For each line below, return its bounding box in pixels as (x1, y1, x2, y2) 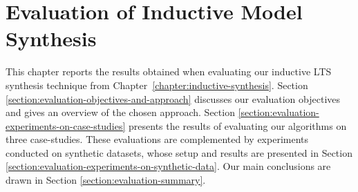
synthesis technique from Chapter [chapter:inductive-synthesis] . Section (6, 77, 308, 92)
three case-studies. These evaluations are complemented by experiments (6, 132, 309, 146)
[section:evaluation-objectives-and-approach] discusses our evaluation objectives (6, 91, 341, 106)
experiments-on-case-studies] (6, 118, 126, 133)
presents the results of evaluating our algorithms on (129, 118, 347, 133)
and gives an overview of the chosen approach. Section (6, 105, 235, 119)
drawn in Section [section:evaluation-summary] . (6, 173, 206, 187)
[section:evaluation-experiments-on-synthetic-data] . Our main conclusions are (6, 159, 331, 173)
